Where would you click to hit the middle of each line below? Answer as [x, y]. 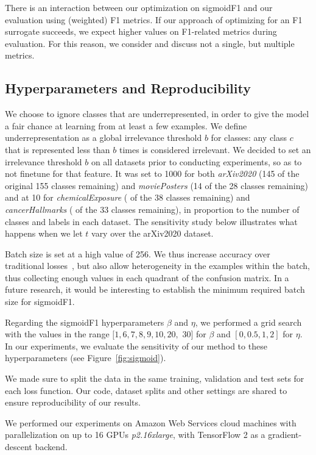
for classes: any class [249, 138]
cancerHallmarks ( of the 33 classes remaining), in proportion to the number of [152, 209]
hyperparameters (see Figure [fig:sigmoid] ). [86, 358]
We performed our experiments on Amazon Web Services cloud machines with [151, 422]
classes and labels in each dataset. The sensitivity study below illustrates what [151, 221]
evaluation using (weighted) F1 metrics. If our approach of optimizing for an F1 [154, 19]
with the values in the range [57, 334]
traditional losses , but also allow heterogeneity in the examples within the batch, [157, 266]
